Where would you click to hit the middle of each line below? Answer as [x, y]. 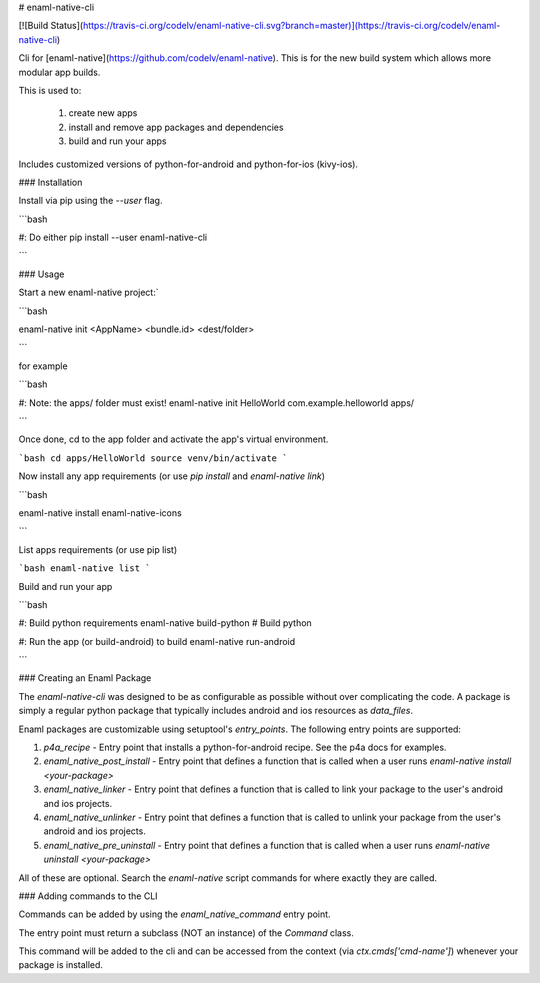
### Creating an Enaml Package [85, 678]
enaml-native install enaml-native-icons [100, 512]
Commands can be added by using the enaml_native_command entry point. [174, 914]
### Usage [41, 274]
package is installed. [61, 965]
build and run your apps [117, 141]
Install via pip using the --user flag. [90, 201]
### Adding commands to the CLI [88, 896]
